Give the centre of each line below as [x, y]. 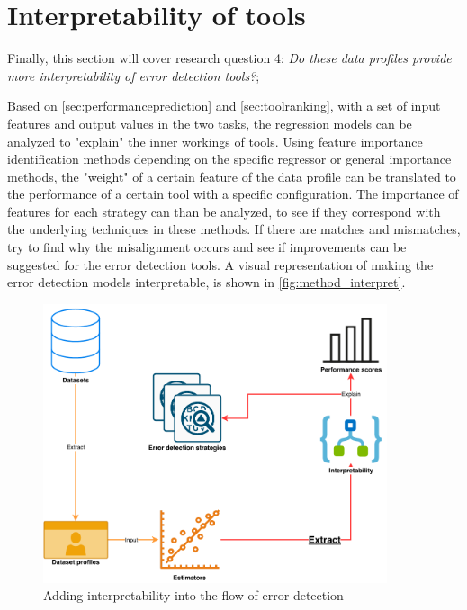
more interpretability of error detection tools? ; [134, 75]
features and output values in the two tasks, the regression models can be [210, 123]
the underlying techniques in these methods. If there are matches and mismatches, [234, 229]
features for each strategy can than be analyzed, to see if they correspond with [224, 211]
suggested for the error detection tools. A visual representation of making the [220, 264]
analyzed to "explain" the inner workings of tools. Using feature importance [215, 141]
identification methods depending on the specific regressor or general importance [229, 159]
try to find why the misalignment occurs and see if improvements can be [207, 247]
